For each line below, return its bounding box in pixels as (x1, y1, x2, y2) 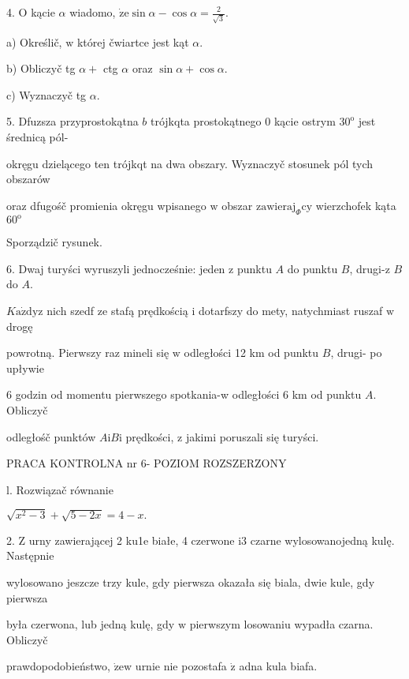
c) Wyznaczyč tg (6, 86, 87, 103)
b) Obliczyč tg (6, 60, 76, 77)
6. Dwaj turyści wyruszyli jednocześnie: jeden (6, 260, 225, 276)
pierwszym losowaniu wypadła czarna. (189, 616, 374, 632)
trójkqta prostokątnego (151, 113, 262, 129)
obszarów (6, 171, 50, 187)
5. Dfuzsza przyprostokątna (6, 113, 139, 129)
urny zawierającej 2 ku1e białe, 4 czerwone (28, 531, 235, 548)
